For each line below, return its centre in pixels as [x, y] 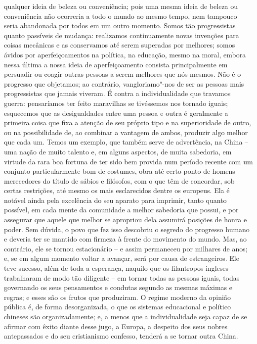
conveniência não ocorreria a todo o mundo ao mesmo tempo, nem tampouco [121, 16]
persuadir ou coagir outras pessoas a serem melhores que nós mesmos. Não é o [123, 74]
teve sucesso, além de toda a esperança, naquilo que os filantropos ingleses [116, 268]
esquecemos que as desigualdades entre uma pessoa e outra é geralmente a [116, 113]
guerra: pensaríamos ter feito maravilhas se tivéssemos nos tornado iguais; [116, 103]
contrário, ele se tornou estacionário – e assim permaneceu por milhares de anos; [126, 248]
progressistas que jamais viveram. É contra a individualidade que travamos [117, 93]
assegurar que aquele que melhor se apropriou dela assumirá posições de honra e [126, 220]
